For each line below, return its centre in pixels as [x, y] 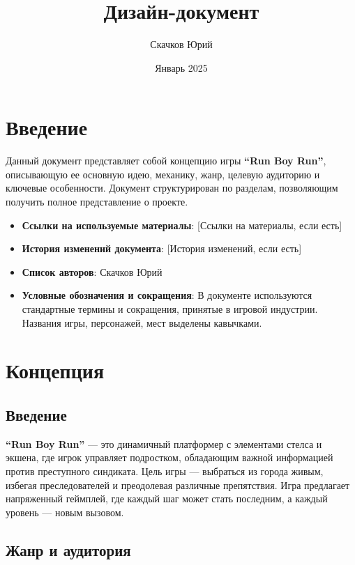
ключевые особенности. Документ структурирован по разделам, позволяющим [172, 188]
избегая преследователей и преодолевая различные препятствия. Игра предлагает [178, 485]
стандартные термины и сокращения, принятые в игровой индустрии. [170, 309]
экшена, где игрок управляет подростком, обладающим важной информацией [169, 457]
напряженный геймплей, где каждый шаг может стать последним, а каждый [167, 498]
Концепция [55, 370]
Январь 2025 [181, 67]
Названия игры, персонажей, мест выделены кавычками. [142, 322]
